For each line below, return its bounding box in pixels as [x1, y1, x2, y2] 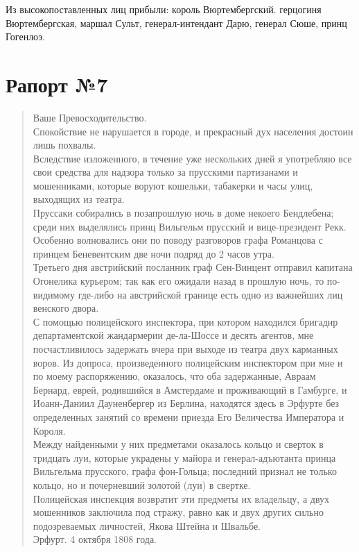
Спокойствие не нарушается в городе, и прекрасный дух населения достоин [33, 124, 353, 138]
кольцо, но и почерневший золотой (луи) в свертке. [33, 477, 251, 492]
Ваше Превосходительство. [33, 110, 147, 124]
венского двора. [33, 301, 99, 315]
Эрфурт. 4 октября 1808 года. [33, 532, 157, 546]
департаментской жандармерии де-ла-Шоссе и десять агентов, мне [33, 328, 314, 342]
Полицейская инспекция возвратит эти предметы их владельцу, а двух [33, 491, 330, 505]
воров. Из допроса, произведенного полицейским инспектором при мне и [33, 355, 343, 369]
